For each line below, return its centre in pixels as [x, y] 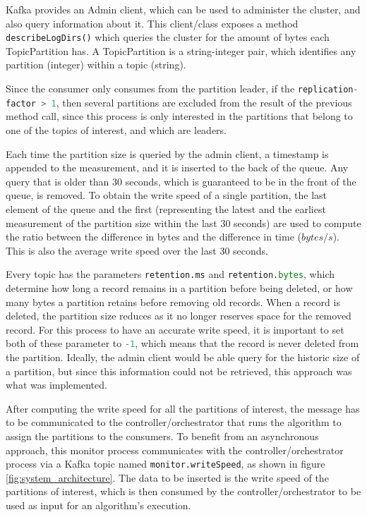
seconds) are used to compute [297, 223]
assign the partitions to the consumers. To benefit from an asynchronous [162, 436]
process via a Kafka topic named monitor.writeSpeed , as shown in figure [166, 464]
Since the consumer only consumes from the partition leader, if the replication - [182, 89]
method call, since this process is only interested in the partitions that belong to [179, 116]
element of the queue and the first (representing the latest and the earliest [166, 208]
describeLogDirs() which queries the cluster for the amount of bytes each [168, 37]
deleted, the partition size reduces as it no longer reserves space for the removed [179, 316]
